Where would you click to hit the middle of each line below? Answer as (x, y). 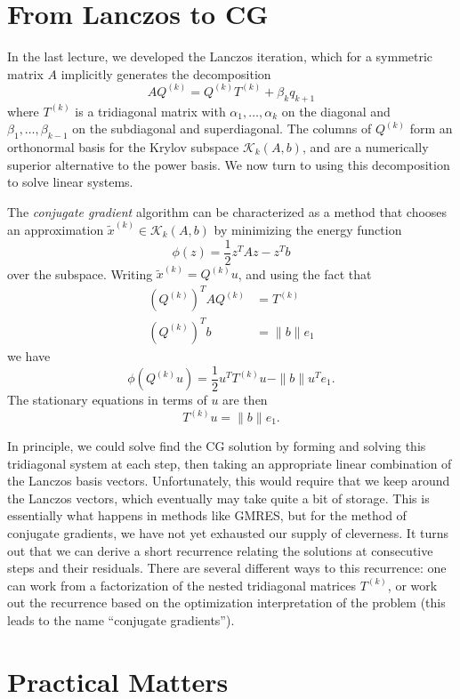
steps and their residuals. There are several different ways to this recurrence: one (227, 568)
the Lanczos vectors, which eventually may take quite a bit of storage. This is (218, 498)
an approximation (56, 229)
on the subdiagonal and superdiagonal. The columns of (222, 129)
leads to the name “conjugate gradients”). (121, 619)
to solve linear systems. (70, 182)
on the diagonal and (336, 111)
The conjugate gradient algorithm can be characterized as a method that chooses (227, 211)
